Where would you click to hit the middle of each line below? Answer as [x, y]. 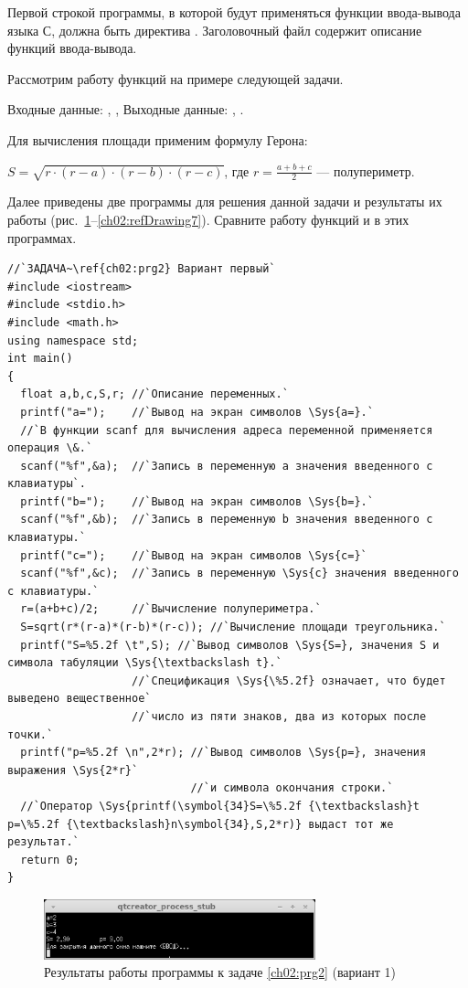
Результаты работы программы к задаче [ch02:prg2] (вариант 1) [220, 972]
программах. [42, 237]
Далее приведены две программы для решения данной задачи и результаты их [225, 202]
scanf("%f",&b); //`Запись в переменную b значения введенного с [227, 520]
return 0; [50, 860]
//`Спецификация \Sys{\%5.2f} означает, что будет [289, 680]
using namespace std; [73, 340]
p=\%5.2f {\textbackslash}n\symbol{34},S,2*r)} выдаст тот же [201, 824]
